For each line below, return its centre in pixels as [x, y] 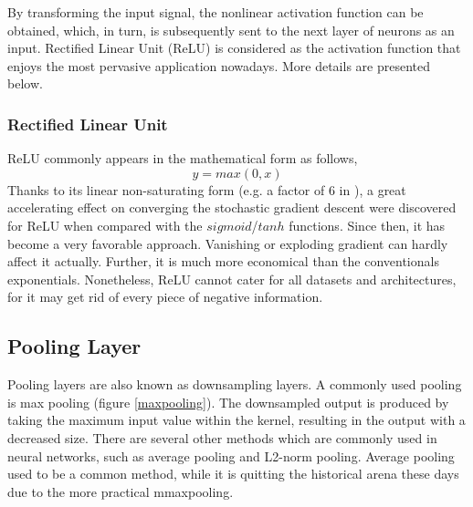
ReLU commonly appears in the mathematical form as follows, [183, 158]
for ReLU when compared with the [105, 225]
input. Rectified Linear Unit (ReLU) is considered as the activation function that [234, 48]
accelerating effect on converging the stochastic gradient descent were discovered [232, 207]
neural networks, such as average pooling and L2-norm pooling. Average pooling [231, 455]
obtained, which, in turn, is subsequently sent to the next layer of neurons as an [231, 30]
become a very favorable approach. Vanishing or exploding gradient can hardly [228, 243]
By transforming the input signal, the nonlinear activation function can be [215, 12]
